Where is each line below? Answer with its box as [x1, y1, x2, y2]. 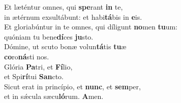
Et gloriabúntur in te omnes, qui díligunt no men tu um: [4, 21, 178, 32]
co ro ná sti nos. [4, 51, 49, 61]
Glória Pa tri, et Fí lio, [4, 61, 73, 72]
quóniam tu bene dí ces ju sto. [4, 31, 94, 42]
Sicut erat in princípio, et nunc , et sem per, [4, 81, 141, 91]
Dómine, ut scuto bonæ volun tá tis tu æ [4, 41, 127, 52]
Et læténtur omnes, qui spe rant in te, [4, 2, 123, 12]
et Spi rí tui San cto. [4, 71, 64, 82]
